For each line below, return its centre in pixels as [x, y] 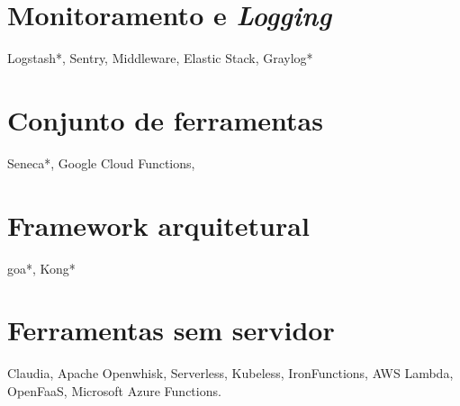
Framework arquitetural [158, 225]
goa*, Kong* [41, 268]
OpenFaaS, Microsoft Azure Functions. [114, 390]
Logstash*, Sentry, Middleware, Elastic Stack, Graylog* [160, 58]
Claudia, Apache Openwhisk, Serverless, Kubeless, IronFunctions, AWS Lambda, [230, 373]
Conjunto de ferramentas [165, 119]
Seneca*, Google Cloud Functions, [101, 162]
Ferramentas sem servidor [171, 330]
